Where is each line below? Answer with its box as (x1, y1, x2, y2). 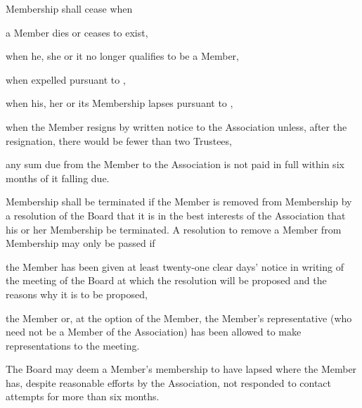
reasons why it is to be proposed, (6, 286, 148, 301)
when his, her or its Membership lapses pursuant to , (6, 96, 233, 110)
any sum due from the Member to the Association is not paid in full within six (6, 157, 344, 172)
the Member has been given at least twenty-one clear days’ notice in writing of (6, 259, 344, 274)
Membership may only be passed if (6, 236, 155, 250)
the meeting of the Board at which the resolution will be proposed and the (6, 273, 327, 288)
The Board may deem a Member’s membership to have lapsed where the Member (6, 362, 357, 376)
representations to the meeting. (6, 338, 140, 352)
